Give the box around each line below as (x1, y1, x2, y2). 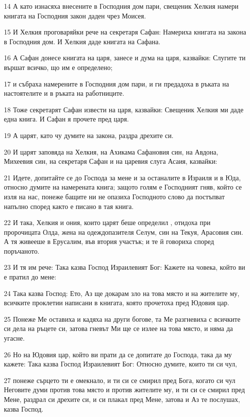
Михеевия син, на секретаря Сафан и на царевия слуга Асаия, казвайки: (4, 156, 217, 166)
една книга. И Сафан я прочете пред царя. (4, 114, 129, 124)
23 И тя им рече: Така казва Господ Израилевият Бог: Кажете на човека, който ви (4, 262, 246, 272)
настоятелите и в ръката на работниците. (4, 88, 124, 98)
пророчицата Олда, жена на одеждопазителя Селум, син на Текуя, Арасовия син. (4, 226, 243, 237)
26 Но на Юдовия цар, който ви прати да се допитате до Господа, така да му (4, 349, 232, 359)
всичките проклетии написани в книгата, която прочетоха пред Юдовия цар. (4, 297, 230, 308)
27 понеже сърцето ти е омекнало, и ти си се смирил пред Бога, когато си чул (4, 375, 235, 385)
